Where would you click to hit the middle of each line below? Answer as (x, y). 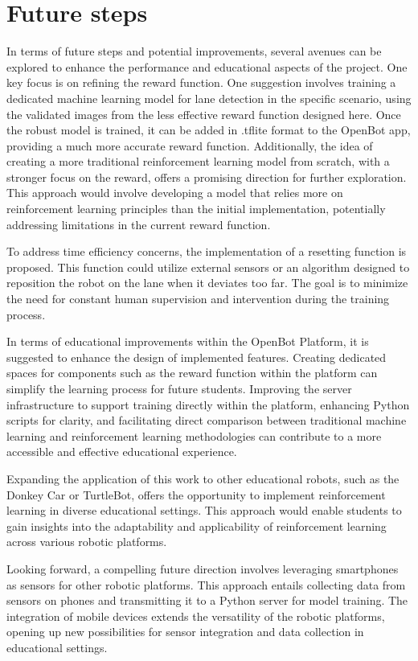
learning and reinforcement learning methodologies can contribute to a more (194, 435)
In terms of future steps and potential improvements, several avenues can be (194, 51)
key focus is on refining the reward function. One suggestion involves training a (201, 82)
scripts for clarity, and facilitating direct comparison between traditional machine (207, 420)
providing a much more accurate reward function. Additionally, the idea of (190, 145)
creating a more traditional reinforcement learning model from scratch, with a (198, 161)
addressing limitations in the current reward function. (139, 224)
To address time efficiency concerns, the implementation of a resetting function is (207, 251)
